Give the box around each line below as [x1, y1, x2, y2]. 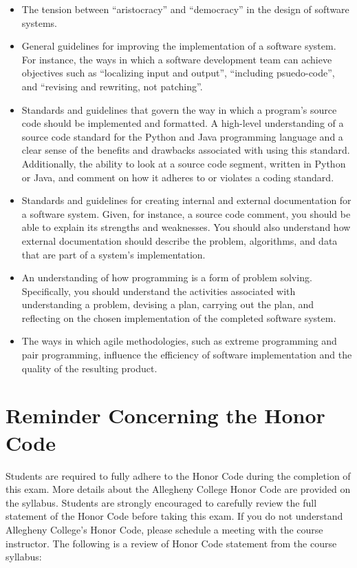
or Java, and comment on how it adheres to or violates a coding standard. [21, 170, 334, 184]
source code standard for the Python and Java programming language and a [21, 129, 343, 143]
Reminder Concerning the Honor [6, 401, 325, 429]
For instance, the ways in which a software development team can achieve [21, 52, 332, 66]
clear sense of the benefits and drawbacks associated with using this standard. [21, 143, 350, 157]
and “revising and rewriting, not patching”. [21, 79, 203, 93]
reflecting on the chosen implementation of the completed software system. [21, 310, 336, 325]
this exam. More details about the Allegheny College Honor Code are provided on [6, 482, 351, 496]
